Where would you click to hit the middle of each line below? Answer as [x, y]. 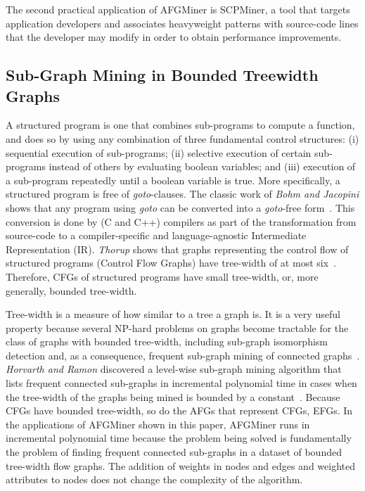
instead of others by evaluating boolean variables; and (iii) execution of [202, 166]
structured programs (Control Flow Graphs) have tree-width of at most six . [171, 263]
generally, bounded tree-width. [71, 290]
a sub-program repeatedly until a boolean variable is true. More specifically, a [173, 180]
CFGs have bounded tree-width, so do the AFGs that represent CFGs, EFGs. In [179, 410]
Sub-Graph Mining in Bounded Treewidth [162, 75]
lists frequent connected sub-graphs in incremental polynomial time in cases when [181, 383]
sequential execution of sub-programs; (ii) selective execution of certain [159, 152]
